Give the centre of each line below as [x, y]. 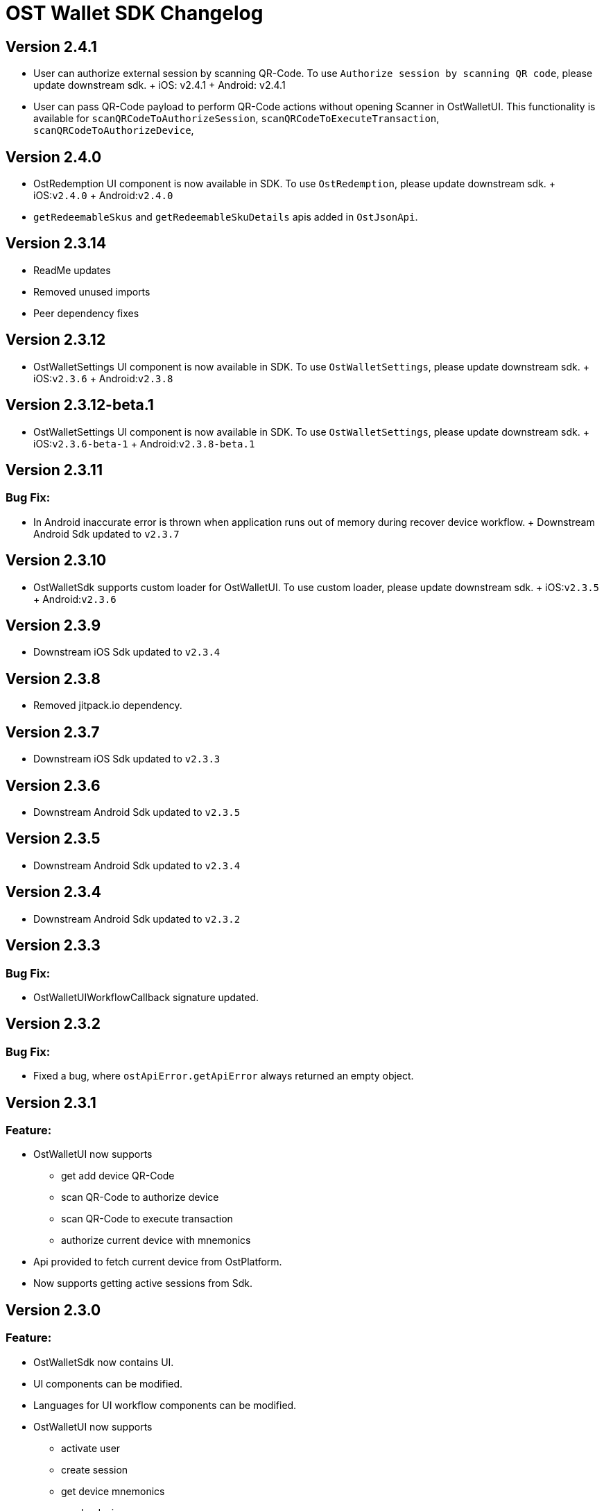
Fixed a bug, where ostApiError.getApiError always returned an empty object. [224, 1076]
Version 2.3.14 [56, 244]
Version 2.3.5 [53, 839]
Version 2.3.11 [54, 470]
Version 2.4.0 [54, 157]
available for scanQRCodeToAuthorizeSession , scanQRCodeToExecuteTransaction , [236, 119]
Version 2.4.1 [51, 46]
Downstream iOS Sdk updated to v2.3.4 [127, 652]
